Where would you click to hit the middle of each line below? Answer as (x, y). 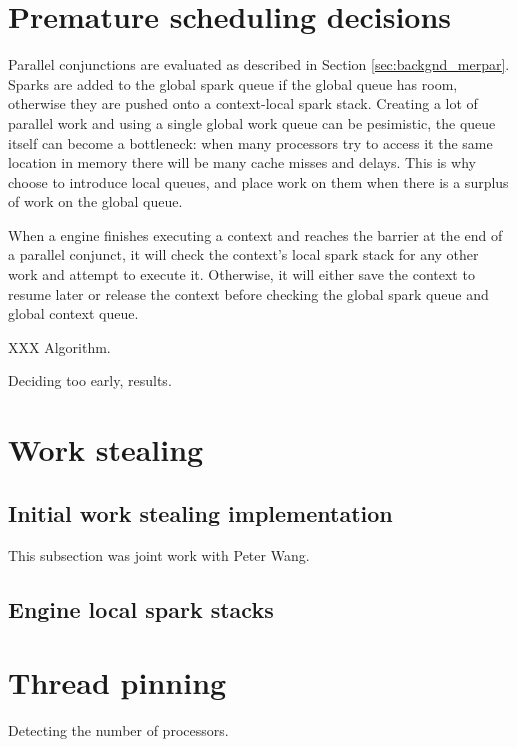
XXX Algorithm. (59, 346)
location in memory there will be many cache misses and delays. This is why (242, 162)
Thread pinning (117, 682)
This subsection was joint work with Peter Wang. (159, 554)
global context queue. (73, 313)
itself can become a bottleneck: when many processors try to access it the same (250, 142)
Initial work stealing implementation (200, 512)
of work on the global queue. (95, 201)
